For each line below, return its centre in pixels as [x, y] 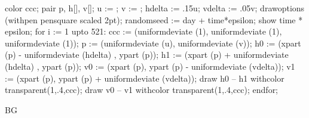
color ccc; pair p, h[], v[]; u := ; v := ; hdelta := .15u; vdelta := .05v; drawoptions [155, 8]
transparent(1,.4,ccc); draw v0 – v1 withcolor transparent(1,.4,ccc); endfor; [142, 90]
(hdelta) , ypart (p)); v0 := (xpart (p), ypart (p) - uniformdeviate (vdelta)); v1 [150, 66]
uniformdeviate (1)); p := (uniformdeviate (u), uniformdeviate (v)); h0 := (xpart [153, 43]
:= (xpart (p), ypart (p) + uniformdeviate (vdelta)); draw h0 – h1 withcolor [145, 78]
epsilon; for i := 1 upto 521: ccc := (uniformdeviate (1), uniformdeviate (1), [143, 31]
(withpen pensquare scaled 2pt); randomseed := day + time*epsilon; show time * [154, 19]
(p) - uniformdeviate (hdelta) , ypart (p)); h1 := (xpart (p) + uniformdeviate [147, 55]
